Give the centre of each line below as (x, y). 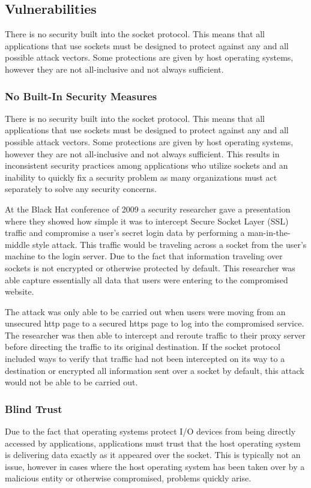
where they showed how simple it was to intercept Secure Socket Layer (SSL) (147, 221)
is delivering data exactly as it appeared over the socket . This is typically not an (153, 455)
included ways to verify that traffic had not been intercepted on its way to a (145, 359)
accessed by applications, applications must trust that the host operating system (153, 443)
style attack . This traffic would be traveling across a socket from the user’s (169, 244)
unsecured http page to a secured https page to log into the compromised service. (155, 323)
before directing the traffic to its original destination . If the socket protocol (143, 347)
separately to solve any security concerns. (81, 189)
